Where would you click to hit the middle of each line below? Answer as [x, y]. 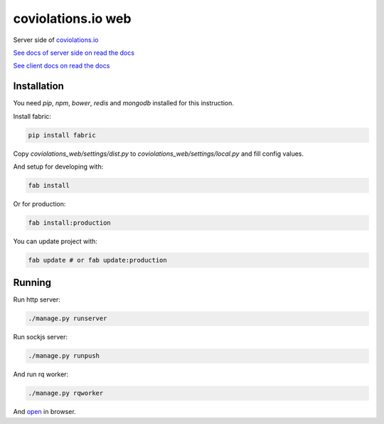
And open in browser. [44, 412]
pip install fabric [62, 135]
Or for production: [39, 203]
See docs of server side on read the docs [74, 53]
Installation [38, 86]
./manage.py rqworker [66, 393]
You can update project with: [55, 241]
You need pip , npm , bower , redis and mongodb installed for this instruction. [123, 103]
